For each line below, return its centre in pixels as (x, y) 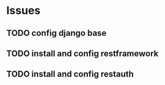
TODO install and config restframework (82, 53)
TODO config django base (57, 33)
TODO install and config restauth (70, 74)
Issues (24, 11)
